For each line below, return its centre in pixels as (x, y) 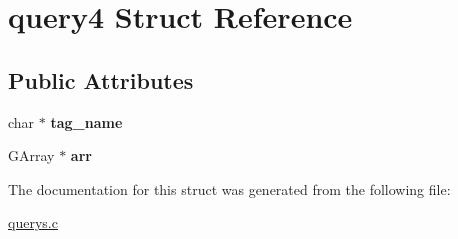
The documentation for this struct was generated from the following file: (229, 188)
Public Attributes (101, 79)
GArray (31, 155)
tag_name (86, 121)
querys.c (33, 222)
